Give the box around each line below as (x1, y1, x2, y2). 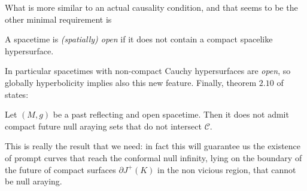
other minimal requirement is (5, 13, 112, 25)
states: (5, 88, 29, 100)
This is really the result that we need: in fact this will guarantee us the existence (5, 140, 301, 152)
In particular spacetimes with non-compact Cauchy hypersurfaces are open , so (5, 64, 291, 77)
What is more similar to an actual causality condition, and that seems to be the (5, 1, 298, 13)
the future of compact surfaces (5, 163, 116, 175)
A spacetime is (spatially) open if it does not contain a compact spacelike (5, 33, 273, 45)
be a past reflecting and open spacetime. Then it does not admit (53, 108, 289, 121)
